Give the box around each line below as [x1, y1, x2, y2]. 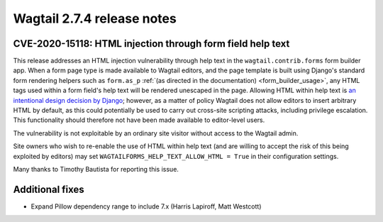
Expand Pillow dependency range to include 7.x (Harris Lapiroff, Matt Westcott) [30, 202, 262, 211]
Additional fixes [13, 183, 84, 195]
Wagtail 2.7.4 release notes [13, 11, 177, 26]
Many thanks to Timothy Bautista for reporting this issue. [13, 165, 179, 173]
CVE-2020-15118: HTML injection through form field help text [13, 38, 290, 50]
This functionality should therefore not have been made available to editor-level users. [13, 116, 265, 124]
